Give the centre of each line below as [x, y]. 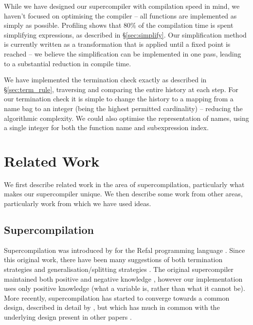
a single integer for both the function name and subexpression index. [106, 127]
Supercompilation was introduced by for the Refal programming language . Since [125, 250]
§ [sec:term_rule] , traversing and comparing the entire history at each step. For [121, 89]
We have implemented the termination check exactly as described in [105, 80]
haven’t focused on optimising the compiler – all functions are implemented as [120, 15]
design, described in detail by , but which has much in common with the [112, 307]
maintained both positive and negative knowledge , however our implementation [123, 278]
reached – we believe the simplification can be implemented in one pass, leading [123, 53]
